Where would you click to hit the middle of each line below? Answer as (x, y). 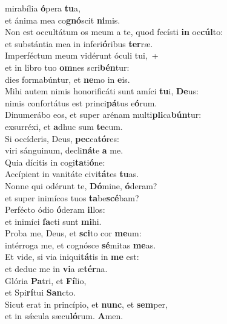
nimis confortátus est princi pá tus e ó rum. (81, 102)
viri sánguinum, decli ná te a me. (64, 150)
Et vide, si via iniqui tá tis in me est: (72, 257)
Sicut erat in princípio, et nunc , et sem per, (86, 304)
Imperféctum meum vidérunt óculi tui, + (82, 55)
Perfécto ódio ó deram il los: (55, 209)
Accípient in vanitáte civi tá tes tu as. (72, 174)
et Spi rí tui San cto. (40, 292)
